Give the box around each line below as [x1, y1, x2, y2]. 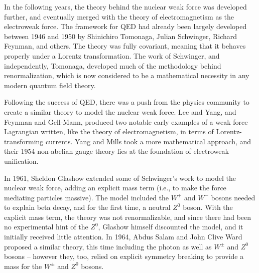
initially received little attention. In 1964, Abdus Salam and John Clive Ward [4, 231, 242, 242]
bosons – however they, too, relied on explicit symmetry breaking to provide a [4, 251, 244, 261]
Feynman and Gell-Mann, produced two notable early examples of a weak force [4, 116, 248, 127]
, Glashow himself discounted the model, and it [98, 221, 243, 232]
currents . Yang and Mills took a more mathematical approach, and [46, 136, 251, 146]
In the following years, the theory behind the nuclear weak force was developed [4, 2, 247, 12]
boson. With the [183, 202, 233, 212]
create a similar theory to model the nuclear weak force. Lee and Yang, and [4, 106, 236, 117]
